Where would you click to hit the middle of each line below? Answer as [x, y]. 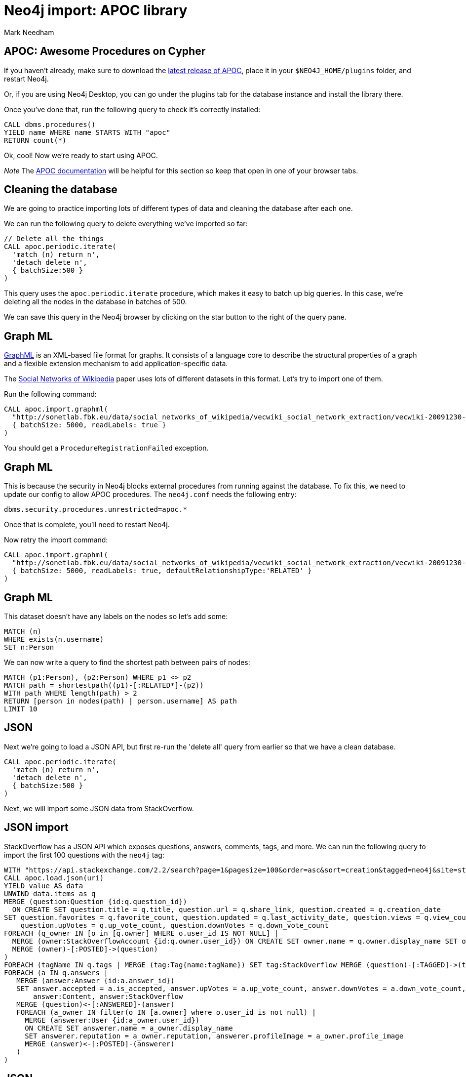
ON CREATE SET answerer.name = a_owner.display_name [129, 1028]
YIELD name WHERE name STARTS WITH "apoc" [87, 132]
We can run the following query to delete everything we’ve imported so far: [126, 224]
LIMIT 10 [21, 709]
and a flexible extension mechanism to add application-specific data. [116, 364]
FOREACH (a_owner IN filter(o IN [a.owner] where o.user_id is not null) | [166, 1012]
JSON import [36, 828]
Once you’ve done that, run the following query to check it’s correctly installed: [132, 109]
